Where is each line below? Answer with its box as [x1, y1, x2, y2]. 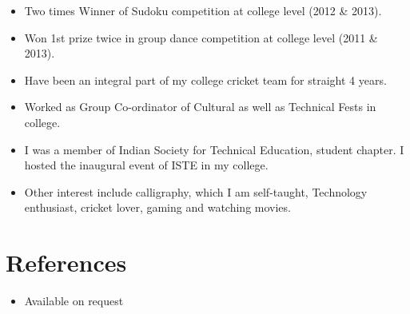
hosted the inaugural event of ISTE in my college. [24, 157, 269, 173]
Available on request [24, 292, 124, 309]
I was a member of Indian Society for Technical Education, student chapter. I [24, 141, 404, 157]
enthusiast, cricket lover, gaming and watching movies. [24, 199, 291, 216]
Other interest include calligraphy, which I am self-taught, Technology [24, 183, 368, 200]
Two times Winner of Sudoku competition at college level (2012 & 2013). [24, 2, 382, 18]
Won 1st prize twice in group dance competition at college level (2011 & [24, 29, 378, 46]
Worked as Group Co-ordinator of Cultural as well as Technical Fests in [24, 98, 376, 115]
